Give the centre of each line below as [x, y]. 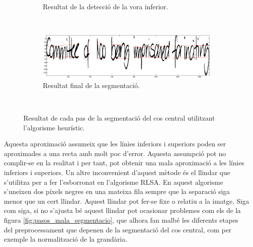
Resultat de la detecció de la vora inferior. [106, 6]
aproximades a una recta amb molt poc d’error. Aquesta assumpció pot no [115, 153]
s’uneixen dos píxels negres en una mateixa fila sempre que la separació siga [117, 191]
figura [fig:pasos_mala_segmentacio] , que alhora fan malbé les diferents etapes [121, 220]
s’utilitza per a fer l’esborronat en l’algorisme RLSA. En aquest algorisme [114, 182]
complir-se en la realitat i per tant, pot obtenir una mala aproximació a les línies [124, 163]
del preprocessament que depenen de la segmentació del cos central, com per [118, 229]
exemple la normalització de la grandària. [66, 239]
